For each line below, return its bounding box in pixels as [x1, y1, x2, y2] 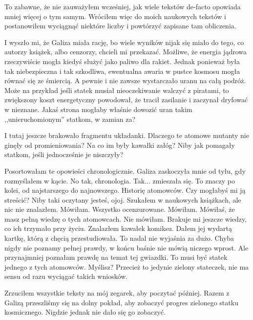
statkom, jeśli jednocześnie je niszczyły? [4, 149, 124, 160]
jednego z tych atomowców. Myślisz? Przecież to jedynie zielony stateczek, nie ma [4, 261, 249, 272]
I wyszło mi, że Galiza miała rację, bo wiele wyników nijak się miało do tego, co [4, 37, 244, 47]
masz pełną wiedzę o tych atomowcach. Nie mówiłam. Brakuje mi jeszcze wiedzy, [4, 213, 247, 224]
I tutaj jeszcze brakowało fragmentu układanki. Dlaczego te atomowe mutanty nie [4, 130, 249, 140]
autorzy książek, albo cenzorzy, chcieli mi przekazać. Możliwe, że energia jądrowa [4, 46, 247, 57]
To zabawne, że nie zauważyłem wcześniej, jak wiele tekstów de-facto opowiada [4, 1, 241, 11]
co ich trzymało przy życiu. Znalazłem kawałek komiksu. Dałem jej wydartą [4, 223, 232, 233]
